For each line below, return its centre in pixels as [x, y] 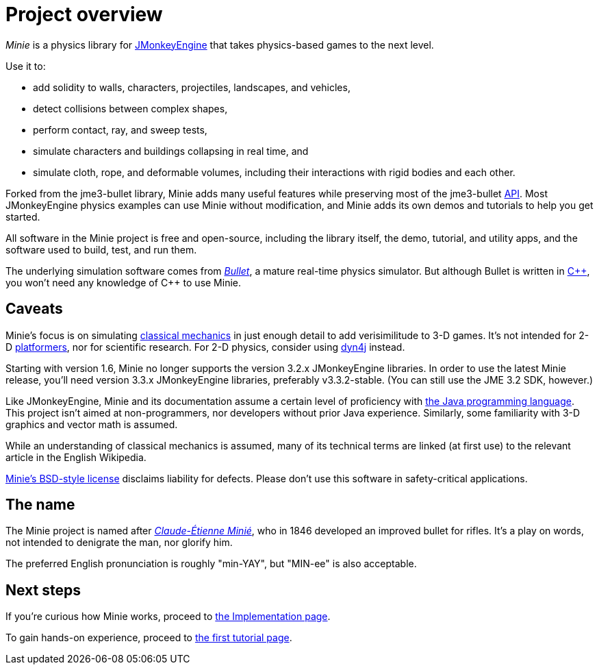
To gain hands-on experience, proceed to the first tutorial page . [149, 638]
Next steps [43, 590]
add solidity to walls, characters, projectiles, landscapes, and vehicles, [192, 87]
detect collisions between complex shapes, [130, 108]
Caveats [34, 309]
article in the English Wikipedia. [76, 457]
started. [23, 216]
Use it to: [26, 66]
